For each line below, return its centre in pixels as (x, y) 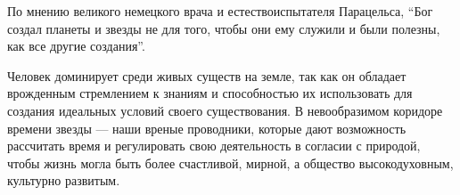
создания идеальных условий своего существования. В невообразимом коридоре (225, 110)
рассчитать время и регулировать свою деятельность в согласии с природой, (214, 146)
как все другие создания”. (76, 46)
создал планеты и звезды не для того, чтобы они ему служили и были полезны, (224, 28)
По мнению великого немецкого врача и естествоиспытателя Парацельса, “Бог (220, 11)
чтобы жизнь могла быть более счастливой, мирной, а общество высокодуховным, (230, 162)
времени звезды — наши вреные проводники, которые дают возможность (207, 128)
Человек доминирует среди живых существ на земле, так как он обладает (207, 75)
